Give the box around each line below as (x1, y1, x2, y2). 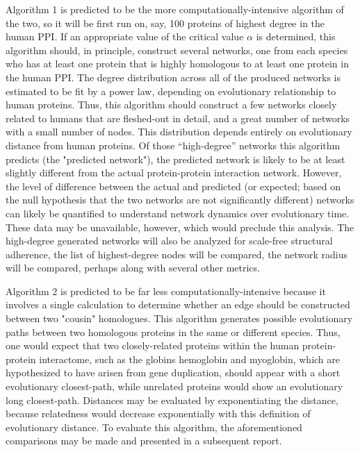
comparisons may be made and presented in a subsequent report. (6, 433, 282, 448)
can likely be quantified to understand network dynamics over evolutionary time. (6, 206, 350, 220)
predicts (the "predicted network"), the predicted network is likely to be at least (6, 151, 345, 166)
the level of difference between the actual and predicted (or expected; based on (6, 178, 341, 193)
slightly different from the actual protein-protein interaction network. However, (6, 165, 342, 180)
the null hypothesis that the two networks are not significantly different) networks (6, 192, 354, 207)
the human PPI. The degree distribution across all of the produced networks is (6, 69, 341, 84)
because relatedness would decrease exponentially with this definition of (6, 406, 311, 421)
